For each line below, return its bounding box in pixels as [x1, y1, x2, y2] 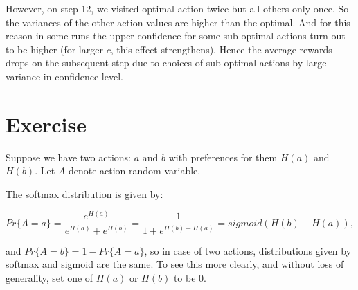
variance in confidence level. [6, 69, 123, 83]
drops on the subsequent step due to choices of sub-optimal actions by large [6, 55, 327, 70]
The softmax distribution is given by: [6, 186, 163, 201]
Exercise [6, 109, 87, 138]
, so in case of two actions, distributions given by [144, 243, 352, 257]
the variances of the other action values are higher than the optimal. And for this [6, 15, 350, 29]
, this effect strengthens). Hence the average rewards [110, 42, 332, 56]
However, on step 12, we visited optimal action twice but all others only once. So [6, 1, 349, 15]
